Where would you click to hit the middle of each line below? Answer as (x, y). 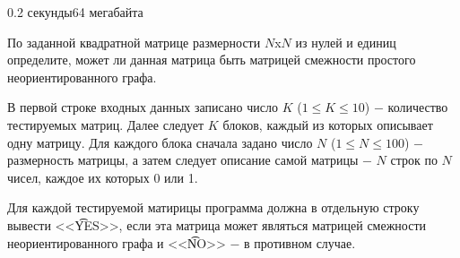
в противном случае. (300, 242)
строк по (414, 160)
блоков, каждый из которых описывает (328, 124)
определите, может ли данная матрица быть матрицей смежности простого (212, 60)
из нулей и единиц (346, 42)
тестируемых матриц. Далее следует (106, 124)
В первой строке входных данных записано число (143, 107)
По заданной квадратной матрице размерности (134, 42)
